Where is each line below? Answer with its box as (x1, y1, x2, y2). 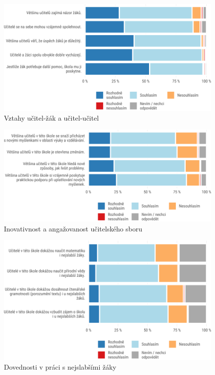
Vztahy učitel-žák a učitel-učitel (4, 112, 99, 123)
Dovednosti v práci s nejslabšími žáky (4, 361, 116, 372)
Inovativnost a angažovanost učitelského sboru (4, 223, 143, 233)
